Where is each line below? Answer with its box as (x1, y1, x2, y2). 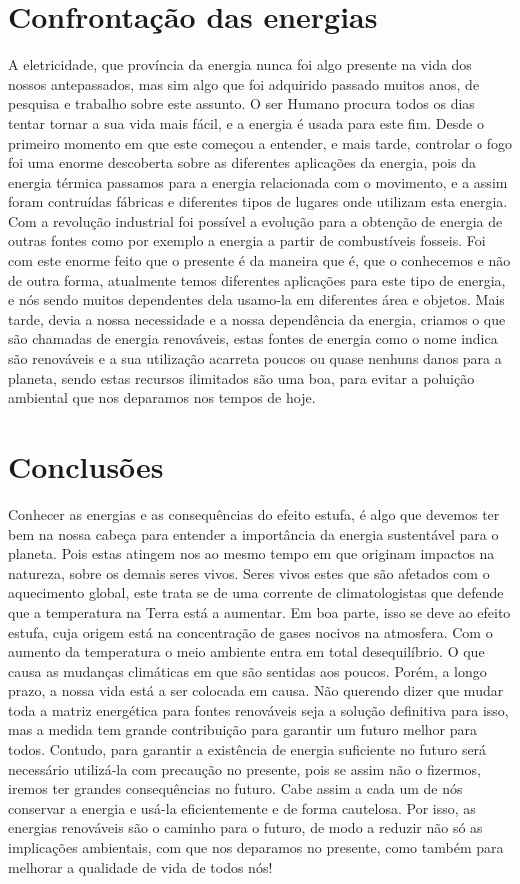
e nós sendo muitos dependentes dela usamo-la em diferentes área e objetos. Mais (8, 289, 505, 310)
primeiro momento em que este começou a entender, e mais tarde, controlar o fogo (8, 132, 512, 153)
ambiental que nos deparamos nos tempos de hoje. (8, 387, 316, 408)
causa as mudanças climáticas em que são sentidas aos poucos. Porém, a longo (8, 660, 487, 681)
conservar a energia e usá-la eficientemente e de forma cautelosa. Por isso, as (8, 797, 476, 818)
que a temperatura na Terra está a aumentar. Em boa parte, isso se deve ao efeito (8, 601, 511, 622)
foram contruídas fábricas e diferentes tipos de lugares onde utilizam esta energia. (8, 191, 508, 212)
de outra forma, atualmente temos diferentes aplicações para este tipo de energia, (8, 269, 506, 290)
